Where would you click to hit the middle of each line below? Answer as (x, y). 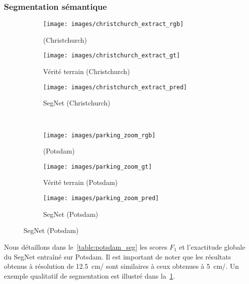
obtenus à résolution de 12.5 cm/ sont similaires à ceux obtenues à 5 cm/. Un (122, 266)
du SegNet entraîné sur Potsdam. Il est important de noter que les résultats (118, 256)
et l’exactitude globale (212, 246)
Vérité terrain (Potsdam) (81, 182)
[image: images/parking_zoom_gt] (98, 167)
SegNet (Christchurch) (77, 103)
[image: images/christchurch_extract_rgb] (113, 24)
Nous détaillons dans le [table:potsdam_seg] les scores (86, 246)
